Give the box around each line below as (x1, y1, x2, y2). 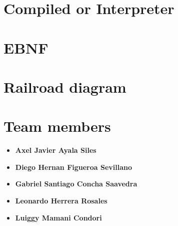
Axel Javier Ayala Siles (15, 145, 96, 155)
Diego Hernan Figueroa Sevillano (15, 161, 132, 172)
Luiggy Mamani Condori (15, 212, 102, 222)
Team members (3, 116, 111, 136)
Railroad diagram (3, 76, 126, 97)
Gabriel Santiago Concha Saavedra (15, 178, 137, 189)
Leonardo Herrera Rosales (15, 195, 107, 206)
